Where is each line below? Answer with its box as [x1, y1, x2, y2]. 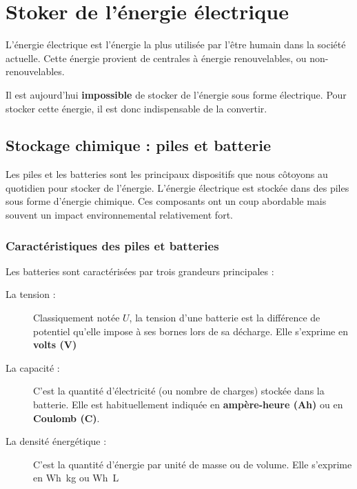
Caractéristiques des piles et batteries [6, 237, 219, 254]
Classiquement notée [33, 310, 120, 325]
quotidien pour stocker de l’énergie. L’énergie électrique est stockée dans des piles [6, 180, 349, 194]
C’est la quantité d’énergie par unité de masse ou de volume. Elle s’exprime [33, 457, 352, 471]
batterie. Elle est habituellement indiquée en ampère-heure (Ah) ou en [33, 397, 343, 412]
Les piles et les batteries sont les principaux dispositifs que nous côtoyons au [6, 167, 328, 181]
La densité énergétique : [6, 434, 107, 448]
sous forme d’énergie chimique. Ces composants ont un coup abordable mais [6, 194, 327, 208]
